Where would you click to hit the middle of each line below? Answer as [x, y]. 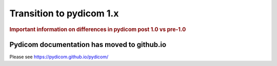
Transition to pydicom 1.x [64, 13]
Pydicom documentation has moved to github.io [88, 44]
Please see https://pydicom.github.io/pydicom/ [59, 57]
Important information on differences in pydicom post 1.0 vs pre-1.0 [98, 29]
